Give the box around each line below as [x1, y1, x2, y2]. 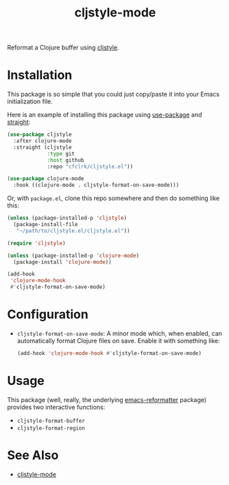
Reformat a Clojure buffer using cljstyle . [7, 43, 119, 52]
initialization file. [7, 97, 53, 105]
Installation [7, 67, 73, 83]
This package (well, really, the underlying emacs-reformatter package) [7, 395, 207, 403]
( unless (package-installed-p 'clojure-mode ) [7, 252, 139, 259]
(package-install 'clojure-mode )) [13, 258, 112, 265]
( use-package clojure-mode [7, 175, 84, 182]
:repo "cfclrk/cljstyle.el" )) [47, 163, 134, 170]
